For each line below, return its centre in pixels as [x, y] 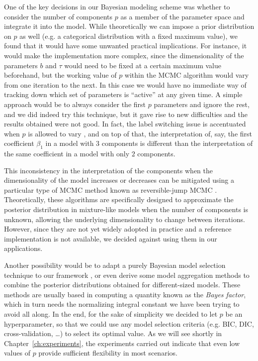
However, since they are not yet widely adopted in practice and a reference [118, 229]
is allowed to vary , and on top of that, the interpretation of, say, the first [140, 133]
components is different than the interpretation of [177, 143]
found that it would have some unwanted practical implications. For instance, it [126, 46]
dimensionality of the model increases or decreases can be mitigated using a [119, 180]
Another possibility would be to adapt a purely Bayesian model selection [115, 265]
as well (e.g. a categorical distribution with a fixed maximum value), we [129, 36]
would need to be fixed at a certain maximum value [143, 65]
